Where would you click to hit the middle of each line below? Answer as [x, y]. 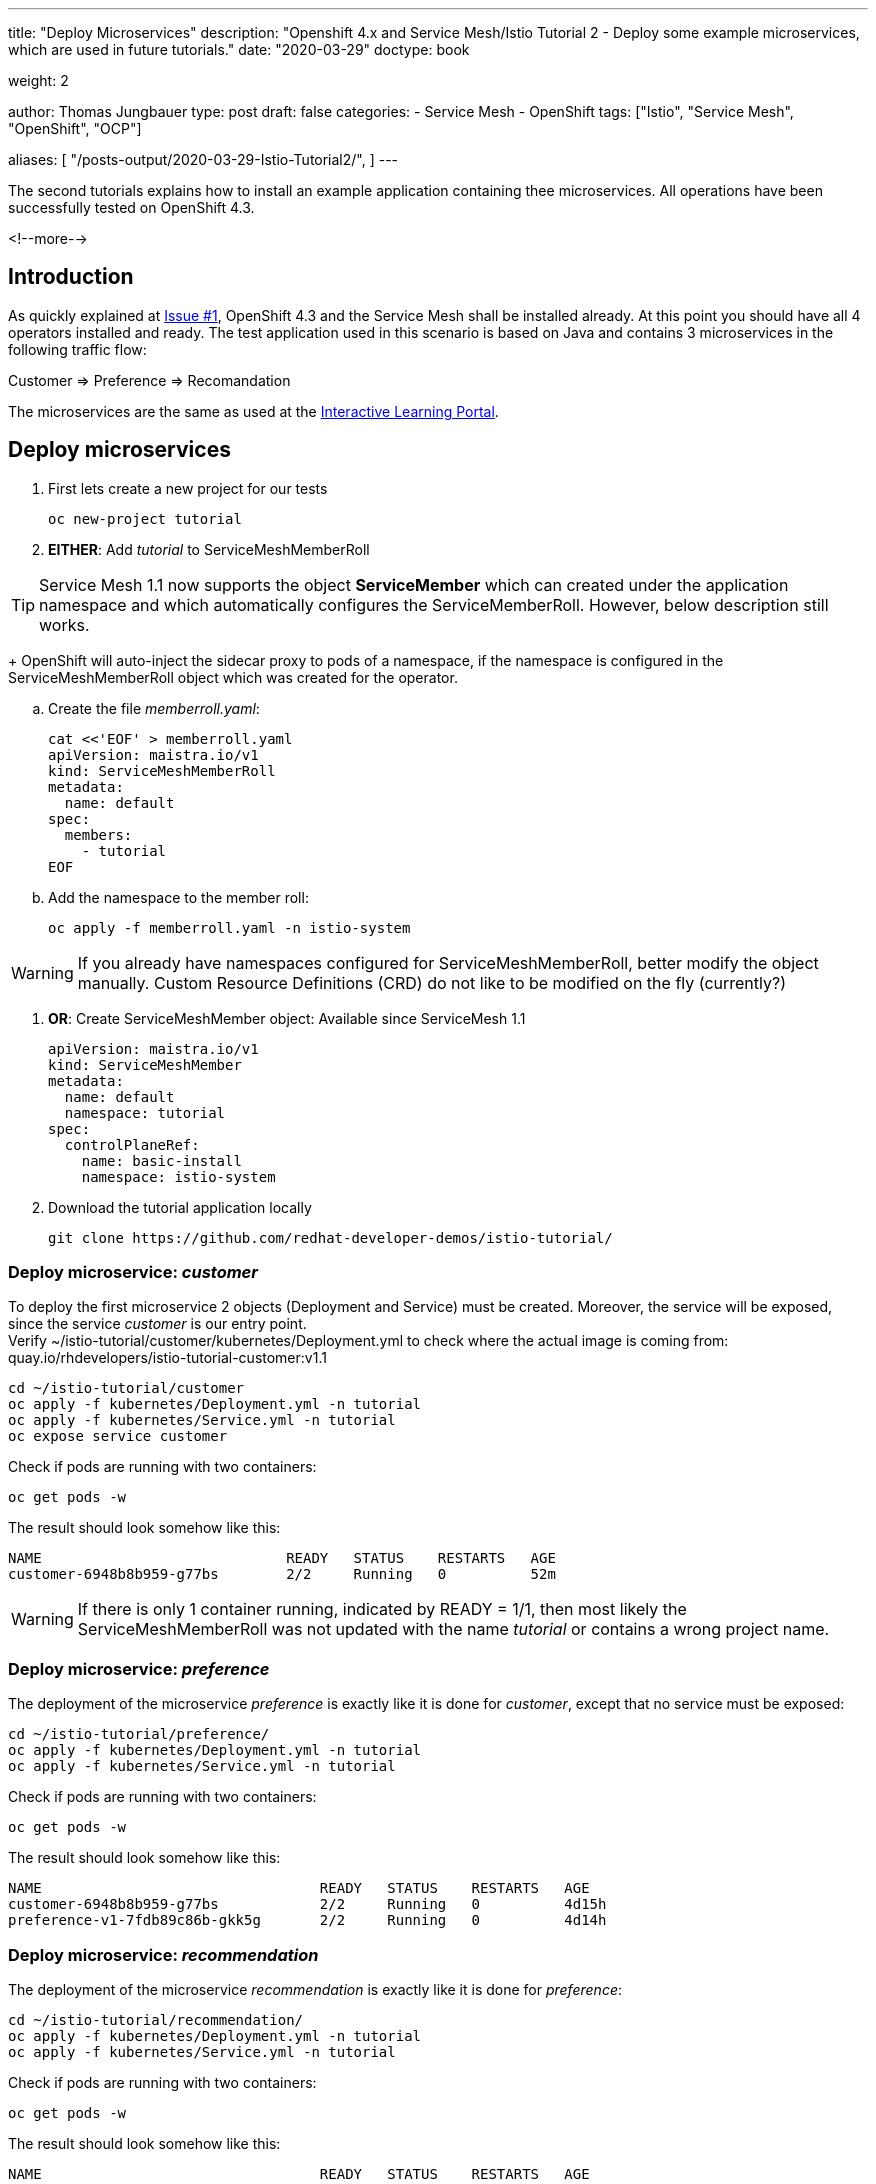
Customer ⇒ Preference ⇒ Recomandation [149, 380]
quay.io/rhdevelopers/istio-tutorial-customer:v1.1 [167, 1358]
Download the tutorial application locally [180, 1207]
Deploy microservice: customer [133, 1272]
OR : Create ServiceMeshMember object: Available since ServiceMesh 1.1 [287, 1018]
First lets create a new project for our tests [188, 488]
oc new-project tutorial [145, 518]
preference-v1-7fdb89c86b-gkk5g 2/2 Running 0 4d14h [307, 1920]
